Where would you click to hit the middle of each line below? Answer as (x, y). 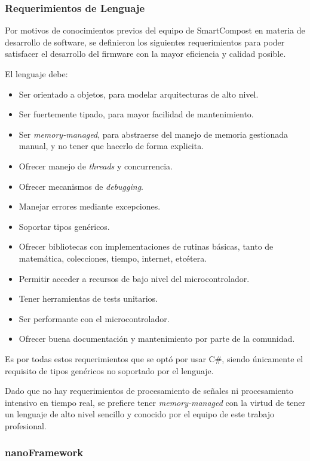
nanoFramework (44, 452)
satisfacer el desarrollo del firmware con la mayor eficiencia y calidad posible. (145, 54)
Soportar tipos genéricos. (64, 226)
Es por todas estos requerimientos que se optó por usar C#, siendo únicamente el (154, 358)
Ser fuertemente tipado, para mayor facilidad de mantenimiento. (136, 114)
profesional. (26, 425)
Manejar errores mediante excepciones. (90, 206)
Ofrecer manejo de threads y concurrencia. (96, 166)
